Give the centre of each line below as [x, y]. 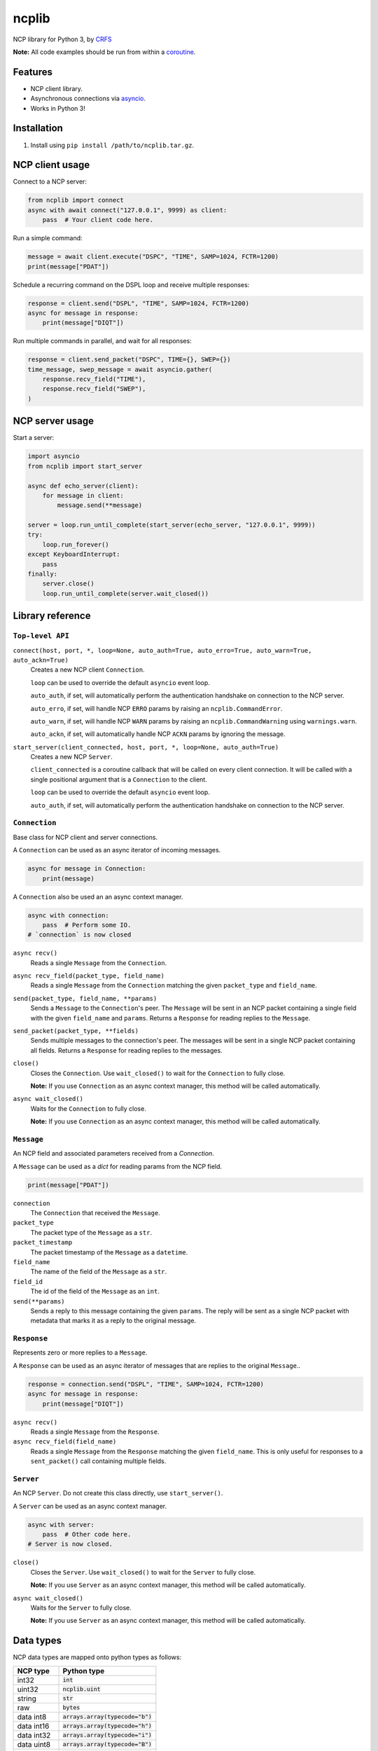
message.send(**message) [100, 505]
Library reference [52, 616]
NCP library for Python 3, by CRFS [62, 39]
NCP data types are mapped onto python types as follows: [97, 1657]
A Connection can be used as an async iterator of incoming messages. [117, 850]
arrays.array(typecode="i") [107, 1735]
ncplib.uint [82, 1689]
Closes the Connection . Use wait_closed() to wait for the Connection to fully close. [158, 1073]
